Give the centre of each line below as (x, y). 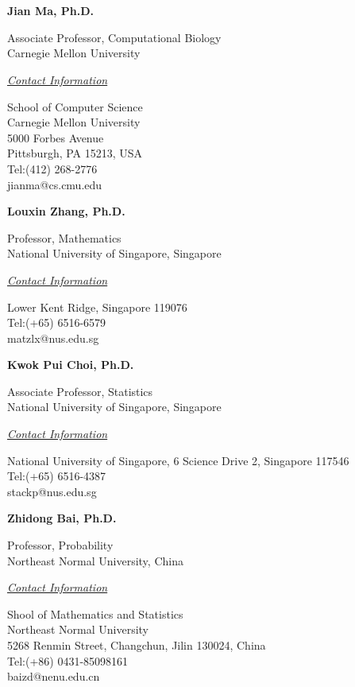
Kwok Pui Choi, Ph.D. (71, 365)
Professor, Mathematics (64, 237)
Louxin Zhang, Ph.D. (66, 211)
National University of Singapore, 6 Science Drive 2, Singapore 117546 (178, 460)
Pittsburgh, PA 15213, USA (75, 153)
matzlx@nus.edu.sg (53, 338)
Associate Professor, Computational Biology (114, 37)
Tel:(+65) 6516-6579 (57, 322)
